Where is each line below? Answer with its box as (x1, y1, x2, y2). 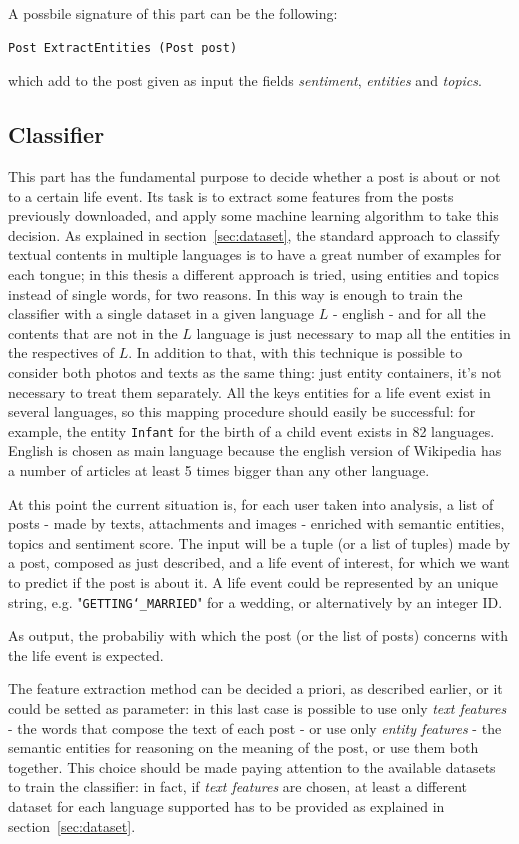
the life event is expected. (8, 644, 164, 665)
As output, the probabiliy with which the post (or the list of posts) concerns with (8, 625, 508, 646)
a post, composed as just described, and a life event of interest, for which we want (8, 552, 510, 573)
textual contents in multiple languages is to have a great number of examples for (8, 244, 502, 265)
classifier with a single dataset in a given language (8, 303, 314, 324)
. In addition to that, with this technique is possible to (128, 342, 463, 363)
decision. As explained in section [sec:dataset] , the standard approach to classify (8, 224, 500, 245)
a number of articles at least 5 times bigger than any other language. (8, 459, 430, 480)
